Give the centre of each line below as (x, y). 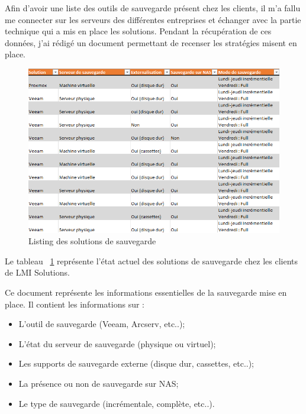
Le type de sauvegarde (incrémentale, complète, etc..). (117, 403)
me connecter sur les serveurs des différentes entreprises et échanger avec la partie (153, 19)
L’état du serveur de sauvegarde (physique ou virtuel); (117, 343)
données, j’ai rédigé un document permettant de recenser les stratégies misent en (151, 42)
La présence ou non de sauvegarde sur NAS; (99, 383)
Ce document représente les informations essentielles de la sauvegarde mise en (146, 292)
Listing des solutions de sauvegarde (92, 241)
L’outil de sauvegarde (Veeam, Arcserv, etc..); (102, 324)
